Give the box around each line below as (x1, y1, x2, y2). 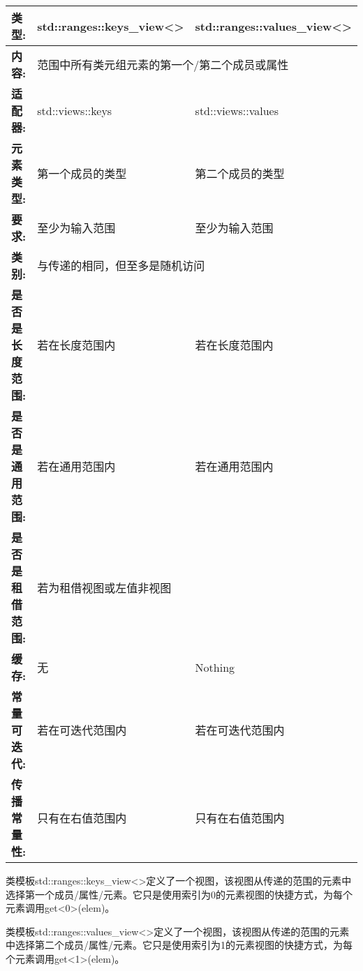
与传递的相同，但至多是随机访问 (37, 257, 205, 273)
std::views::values (195, 102, 279, 119)
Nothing (195, 658, 235, 675)
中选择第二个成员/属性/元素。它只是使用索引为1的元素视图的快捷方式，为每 (6, 938, 353, 952)
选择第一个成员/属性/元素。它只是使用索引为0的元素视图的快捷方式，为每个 (6, 887, 353, 901)
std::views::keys (37, 102, 112, 119)
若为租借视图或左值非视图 (37, 580, 172, 596)
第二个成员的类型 (195, 165, 285, 181)
